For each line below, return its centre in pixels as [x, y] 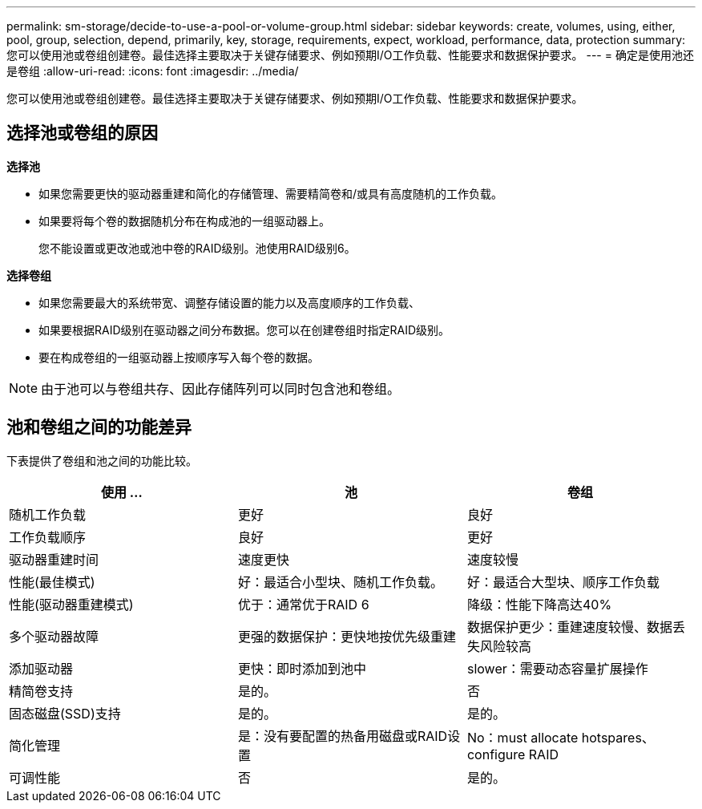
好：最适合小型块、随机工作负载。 [340, 582]
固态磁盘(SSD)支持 [65, 713]
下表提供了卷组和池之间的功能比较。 [102, 460]
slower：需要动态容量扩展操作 [557, 668]
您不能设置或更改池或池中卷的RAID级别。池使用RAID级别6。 [197, 248]
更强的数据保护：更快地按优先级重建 [347, 636]
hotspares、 [618, 737]
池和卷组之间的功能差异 [99, 427]
